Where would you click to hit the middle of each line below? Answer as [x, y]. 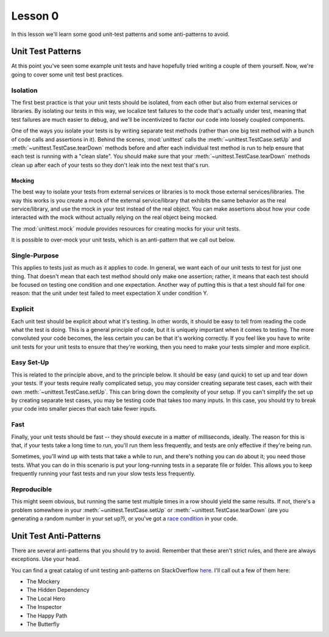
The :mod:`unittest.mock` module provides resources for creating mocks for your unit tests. [126, 228]
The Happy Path [47, 616]
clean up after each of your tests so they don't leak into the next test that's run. [111, 165]
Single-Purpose [35, 255]
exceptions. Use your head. [46, 559]
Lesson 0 [35, 16]
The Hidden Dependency [58, 590]
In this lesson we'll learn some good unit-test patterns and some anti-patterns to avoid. [120, 34]
